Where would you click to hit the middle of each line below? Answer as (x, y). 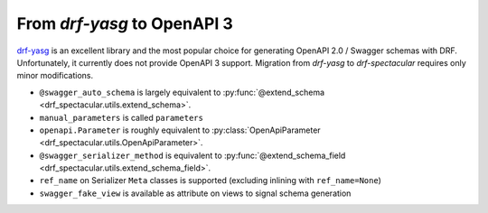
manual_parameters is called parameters (121, 117)
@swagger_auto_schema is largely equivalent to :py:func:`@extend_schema (182, 92)
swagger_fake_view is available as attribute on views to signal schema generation (195, 193)
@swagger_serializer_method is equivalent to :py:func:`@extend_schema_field (192, 155)
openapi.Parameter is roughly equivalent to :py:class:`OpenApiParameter (180, 130)
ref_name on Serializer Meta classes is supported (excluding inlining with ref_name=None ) (210, 181)
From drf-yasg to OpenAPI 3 (125, 23)
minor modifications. (55, 76)
